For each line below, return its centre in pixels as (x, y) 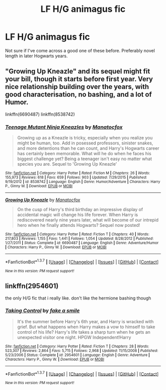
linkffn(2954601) (32, 286)
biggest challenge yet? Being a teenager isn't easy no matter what (84, 159)
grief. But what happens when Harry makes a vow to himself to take (86, 327)
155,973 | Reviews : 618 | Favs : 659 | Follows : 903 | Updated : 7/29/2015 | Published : (76, 177)
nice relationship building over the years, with (77, 87)
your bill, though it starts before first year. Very (79, 79)
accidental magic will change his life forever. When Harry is (78, 215)
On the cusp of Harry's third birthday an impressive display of (80, 210)
